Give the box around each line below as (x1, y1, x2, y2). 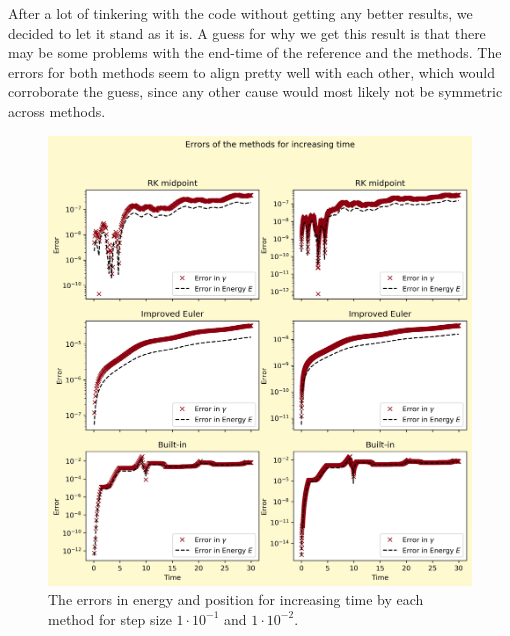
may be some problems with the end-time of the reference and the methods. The (8, 42, 502, 63)
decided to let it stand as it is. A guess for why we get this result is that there (8, 22, 486, 43)
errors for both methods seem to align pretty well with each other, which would (8, 61, 495, 82)
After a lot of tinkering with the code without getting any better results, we (8, 3, 473, 23)
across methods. (8, 100, 106, 121)
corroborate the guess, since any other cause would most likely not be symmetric (8, 81, 503, 102)
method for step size (48, 608, 172, 629)
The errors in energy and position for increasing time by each (48, 589, 424, 610)
